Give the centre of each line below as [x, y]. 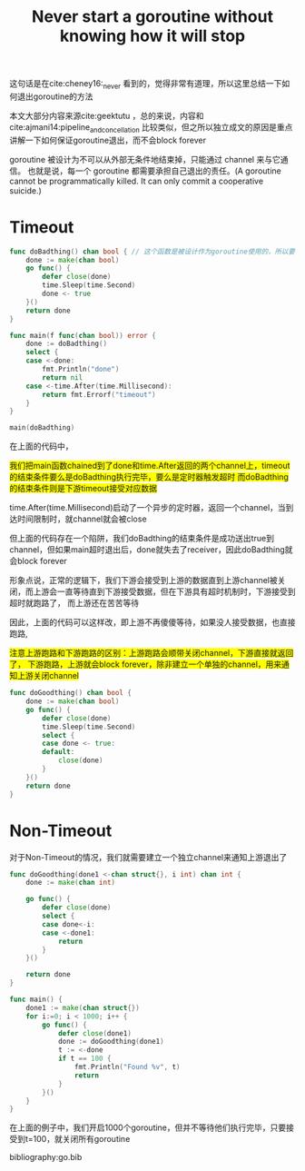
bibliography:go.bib [46, 1157]
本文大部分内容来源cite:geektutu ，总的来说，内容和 [107, 115]
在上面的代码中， [41, 446]
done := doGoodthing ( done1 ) [111, 1042]
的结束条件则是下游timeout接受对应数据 [83, 489]
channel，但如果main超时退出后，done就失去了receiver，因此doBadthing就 [151, 550]
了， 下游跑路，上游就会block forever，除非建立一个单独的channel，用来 [146, 664]
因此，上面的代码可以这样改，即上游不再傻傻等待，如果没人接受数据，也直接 [152, 622]
